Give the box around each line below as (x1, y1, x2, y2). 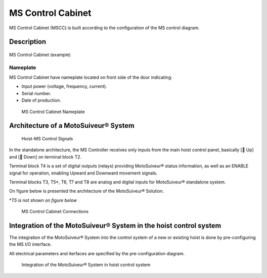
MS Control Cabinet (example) (9, 52, 71, 57)
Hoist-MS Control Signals (21, 136, 73, 142)
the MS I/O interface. (9, 241, 52, 247)
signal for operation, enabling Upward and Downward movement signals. (9, 170, 158, 176)
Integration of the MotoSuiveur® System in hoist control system (21, 262, 151, 268)
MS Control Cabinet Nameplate (21, 109, 85, 114)
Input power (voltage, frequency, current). (21, 83, 107, 89)
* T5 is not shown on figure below (9, 197, 77, 203)
